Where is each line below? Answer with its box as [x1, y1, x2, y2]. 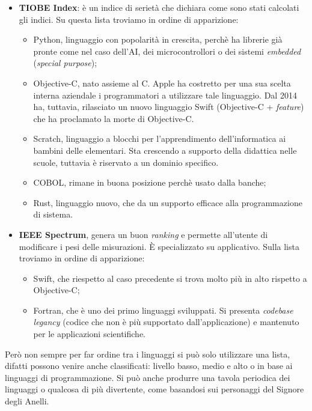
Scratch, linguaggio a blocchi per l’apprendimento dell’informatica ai [33, 132, 286, 145]
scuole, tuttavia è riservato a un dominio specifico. [33, 156, 219, 168]
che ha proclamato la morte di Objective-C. [33, 112, 194, 124]
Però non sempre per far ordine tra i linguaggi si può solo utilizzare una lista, [5, 347, 290, 360]
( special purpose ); [33, 56, 97, 69]
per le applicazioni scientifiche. [33, 327, 145, 340]
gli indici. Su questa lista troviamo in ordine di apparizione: [19, 13, 239, 25]
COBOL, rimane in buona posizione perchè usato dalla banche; [33, 176, 266, 189]
